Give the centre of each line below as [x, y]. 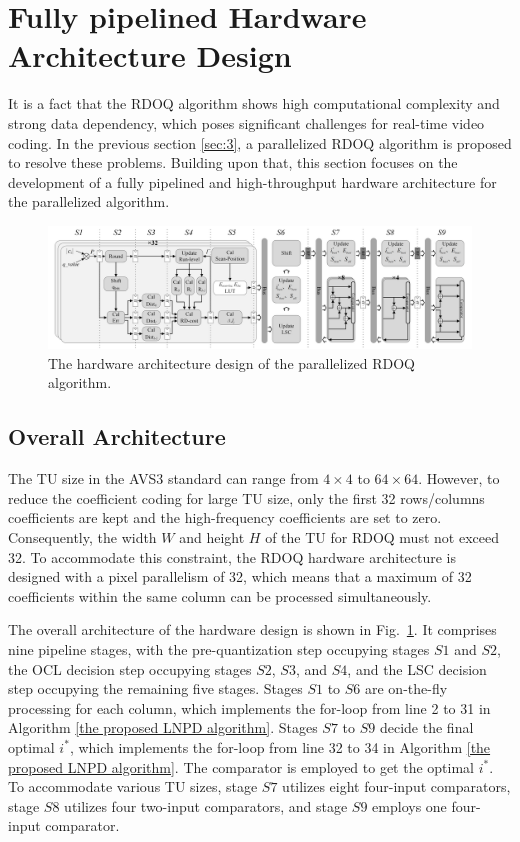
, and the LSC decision [417, 668]
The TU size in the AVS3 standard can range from [163, 478]
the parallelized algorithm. [89, 201]
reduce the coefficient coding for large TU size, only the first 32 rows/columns [246, 497]
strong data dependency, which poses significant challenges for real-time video [246, 122]
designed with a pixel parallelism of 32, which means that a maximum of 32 [240, 576]
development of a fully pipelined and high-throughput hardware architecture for [252, 181]
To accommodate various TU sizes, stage [133, 786]
